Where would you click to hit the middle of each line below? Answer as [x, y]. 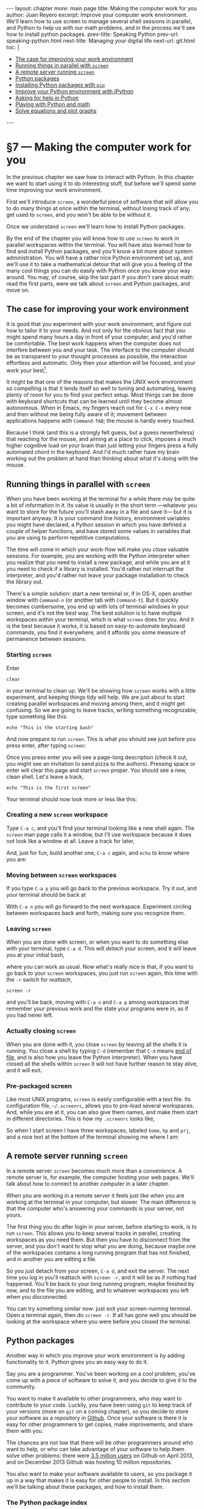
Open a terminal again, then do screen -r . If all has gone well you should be [101, 1315]
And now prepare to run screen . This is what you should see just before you [101, 739]
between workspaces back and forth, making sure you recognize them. [96, 913]
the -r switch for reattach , [39, 980]
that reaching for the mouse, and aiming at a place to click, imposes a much [101, 439]
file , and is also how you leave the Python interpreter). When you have [94, 1057]
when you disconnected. [37, 1296]
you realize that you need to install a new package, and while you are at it [98, 562]
